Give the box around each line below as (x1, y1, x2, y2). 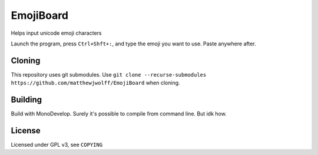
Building (11, 95, 42, 105)
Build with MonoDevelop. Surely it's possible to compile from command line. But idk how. (11, 110, 227, 117)
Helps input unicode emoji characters (11, 29, 102, 37)
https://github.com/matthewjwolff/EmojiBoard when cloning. (11, 80, 180, 87)
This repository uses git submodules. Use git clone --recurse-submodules (11, 71, 207, 78)
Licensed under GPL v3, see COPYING (11, 141, 103, 149)
